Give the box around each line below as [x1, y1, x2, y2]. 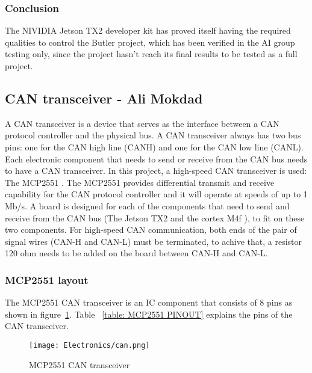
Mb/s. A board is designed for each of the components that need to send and [5, 199, 290, 212]
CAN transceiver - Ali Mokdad [5, 88, 203, 107]
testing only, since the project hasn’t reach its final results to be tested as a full [5, 48, 298, 60]
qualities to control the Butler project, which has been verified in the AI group [5, 35, 295, 48]
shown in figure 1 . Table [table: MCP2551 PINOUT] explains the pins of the [5, 307, 293, 320]
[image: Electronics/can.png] [29, 341, 150, 350]
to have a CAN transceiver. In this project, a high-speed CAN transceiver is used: [5, 164, 307, 177]
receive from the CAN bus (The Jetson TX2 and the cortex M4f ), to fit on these [5, 211, 305, 224]
